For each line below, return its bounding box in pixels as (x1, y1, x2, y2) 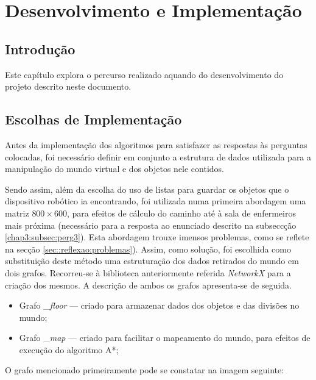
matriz (5, 206, 29, 219)
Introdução (5, 39, 75, 58)
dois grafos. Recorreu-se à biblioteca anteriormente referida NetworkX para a (5, 266, 291, 279)
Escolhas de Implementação (5, 110, 182, 129)
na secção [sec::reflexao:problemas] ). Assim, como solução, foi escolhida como (5, 242, 291, 255)
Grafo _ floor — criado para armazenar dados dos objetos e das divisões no (19, 299, 300, 312)
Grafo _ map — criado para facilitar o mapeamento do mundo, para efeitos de (19, 331, 311, 344)
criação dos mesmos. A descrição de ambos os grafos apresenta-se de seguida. (5, 278, 292, 291)
